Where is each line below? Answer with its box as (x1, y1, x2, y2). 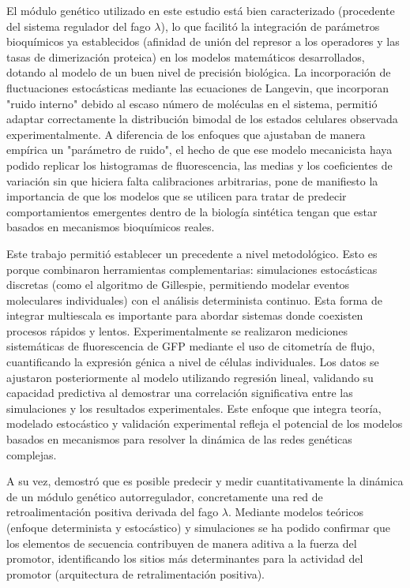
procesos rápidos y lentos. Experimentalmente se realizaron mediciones (6, 322, 348, 339)
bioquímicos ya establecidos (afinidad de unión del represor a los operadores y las (6, 33, 400, 50)
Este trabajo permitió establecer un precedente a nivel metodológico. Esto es (6, 245, 378, 261)
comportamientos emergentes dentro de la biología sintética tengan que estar (6, 203, 378, 219)
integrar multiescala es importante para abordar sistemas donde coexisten (6, 307, 363, 324)
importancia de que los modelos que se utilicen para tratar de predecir (6, 188, 347, 204)
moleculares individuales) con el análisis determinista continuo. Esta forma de (6, 291, 382, 308)
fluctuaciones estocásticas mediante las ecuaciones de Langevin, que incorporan (6, 79, 389, 96)
